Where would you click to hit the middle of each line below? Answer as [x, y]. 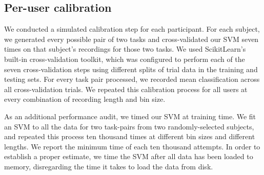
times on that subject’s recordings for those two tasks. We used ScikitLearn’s [125, 49]
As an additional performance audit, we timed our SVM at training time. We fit [130, 116]
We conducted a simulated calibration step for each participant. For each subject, [132, 29]
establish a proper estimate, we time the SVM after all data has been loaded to [129, 156]
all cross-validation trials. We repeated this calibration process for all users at [126, 89]
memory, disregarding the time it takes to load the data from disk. [109, 166]
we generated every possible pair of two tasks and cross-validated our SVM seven [131, 39]
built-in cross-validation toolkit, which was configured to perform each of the [125, 59]
